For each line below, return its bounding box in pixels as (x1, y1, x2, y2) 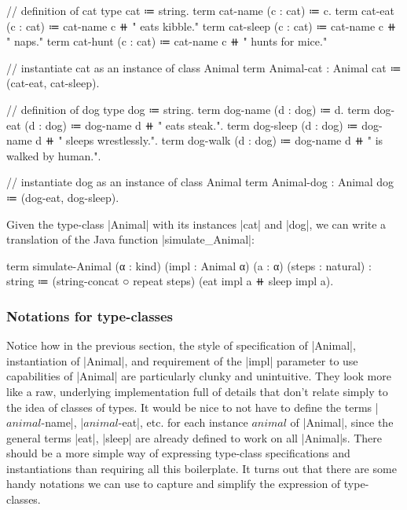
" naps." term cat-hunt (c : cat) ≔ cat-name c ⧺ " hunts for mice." (6, 33, 328, 50)
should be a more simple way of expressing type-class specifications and (6, 445, 350, 461)
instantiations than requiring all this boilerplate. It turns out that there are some (6, 460, 397, 476)
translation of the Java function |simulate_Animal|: (6, 231, 255, 248)
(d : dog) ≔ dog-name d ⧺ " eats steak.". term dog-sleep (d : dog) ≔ (24, 116, 358, 133)
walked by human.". (6, 147, 101, 163)
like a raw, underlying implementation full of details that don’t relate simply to (6, 383, 388, 399)
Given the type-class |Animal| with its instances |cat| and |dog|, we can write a (6, 215, 387, 232)
